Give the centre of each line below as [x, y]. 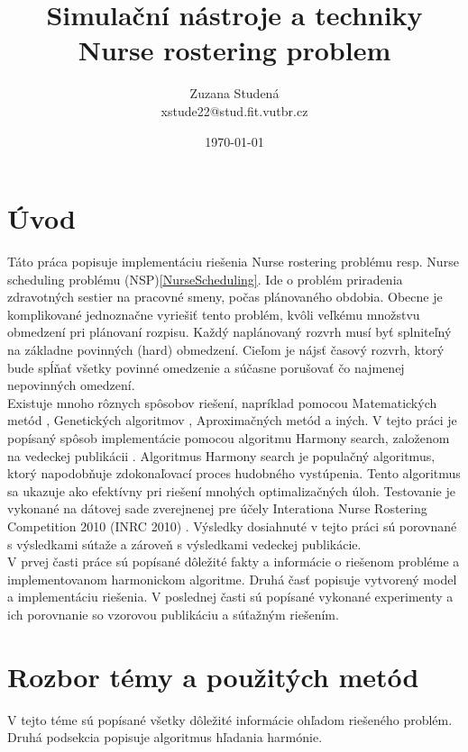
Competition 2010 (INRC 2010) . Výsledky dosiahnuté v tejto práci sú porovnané [232, 525]
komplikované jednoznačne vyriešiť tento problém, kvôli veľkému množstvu [214, 314]
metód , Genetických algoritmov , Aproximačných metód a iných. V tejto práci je [232, 420]
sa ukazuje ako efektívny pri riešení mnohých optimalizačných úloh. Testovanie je [231, 490]
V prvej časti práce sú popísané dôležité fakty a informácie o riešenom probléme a [234, 562]
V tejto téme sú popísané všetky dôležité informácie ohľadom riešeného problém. [230, 719]
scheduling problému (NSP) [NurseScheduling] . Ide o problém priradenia [205, 279]
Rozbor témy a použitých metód [213, 676]
